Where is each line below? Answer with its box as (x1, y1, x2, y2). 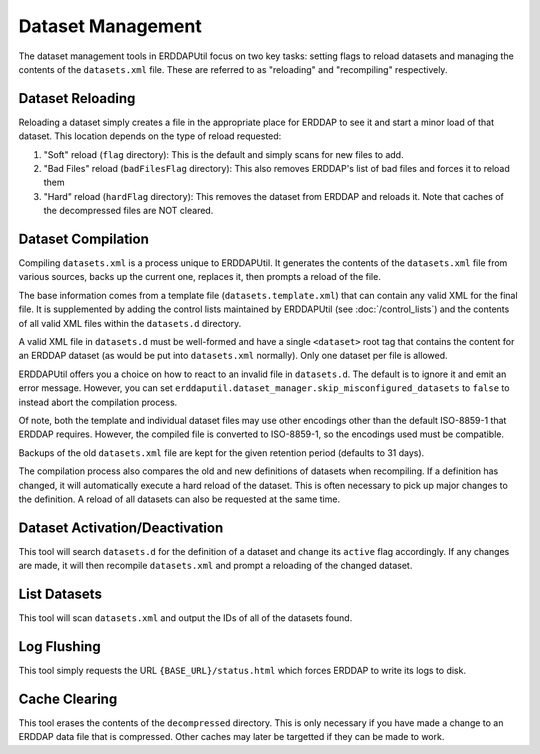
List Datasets (18, 586, 102, 603)
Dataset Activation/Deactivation (18, 519, 224, 536)
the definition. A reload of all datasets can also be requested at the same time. (18, 493, 340, 505)
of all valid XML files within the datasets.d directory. (18, 317, 242, 329)
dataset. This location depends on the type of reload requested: (18, 130, 282, 142)
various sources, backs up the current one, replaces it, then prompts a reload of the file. (18, 271, 382, 283)
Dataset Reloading (18, 90, 136, 107)
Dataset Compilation (18, 231, 150, 247)
